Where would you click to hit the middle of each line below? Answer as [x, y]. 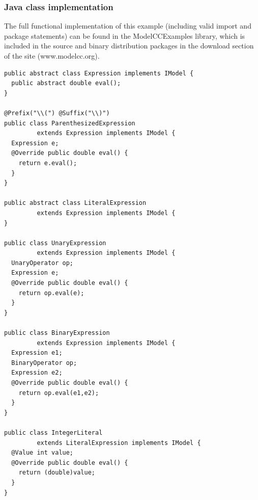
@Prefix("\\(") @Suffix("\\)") [57, 113]
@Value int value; [42, 453]
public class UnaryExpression [55, 243]
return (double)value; [57, 473]
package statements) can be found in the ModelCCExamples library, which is [125, 35]
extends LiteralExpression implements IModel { [119, 443]
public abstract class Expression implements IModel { [99, 73]
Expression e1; [37, 353]
